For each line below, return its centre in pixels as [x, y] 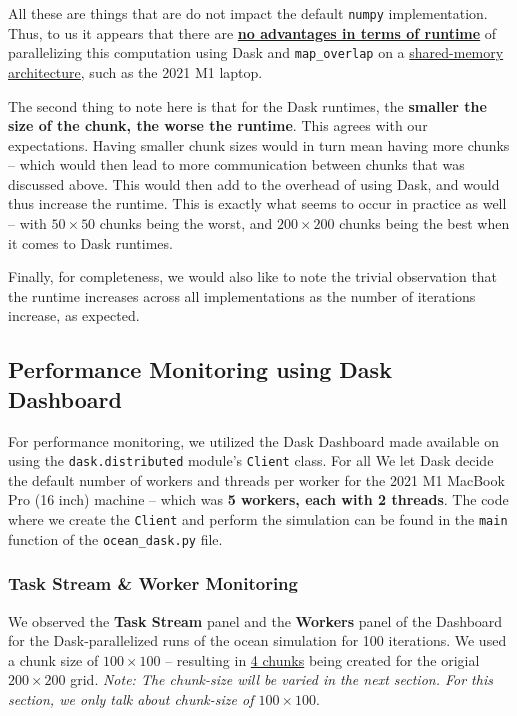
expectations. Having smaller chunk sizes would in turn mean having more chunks [259, 144]
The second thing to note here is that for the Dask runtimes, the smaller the [247, 105]
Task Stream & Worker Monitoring [153, 583]
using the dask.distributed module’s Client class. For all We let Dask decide [251, 460]
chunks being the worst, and [186, 223]
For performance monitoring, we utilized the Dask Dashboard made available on [253, 440]
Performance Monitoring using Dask [200, 369]
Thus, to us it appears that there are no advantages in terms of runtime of [252, 32]
